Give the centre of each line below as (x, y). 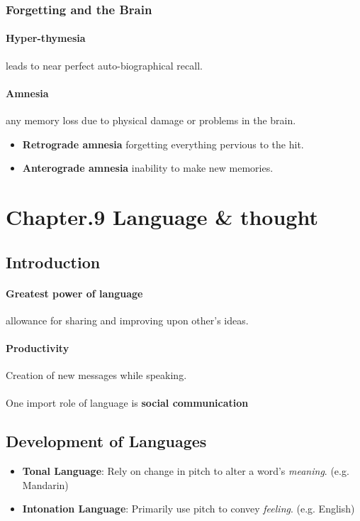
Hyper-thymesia (46, 38)
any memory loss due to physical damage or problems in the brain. (151, 120)
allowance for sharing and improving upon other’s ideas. (127, 320)
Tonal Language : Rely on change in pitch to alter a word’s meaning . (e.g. (186, 471)
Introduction (53, 262)
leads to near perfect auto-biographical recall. (104, 65)
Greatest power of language (74, 293)
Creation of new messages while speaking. (96, 375)
